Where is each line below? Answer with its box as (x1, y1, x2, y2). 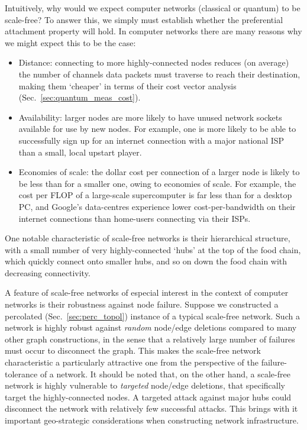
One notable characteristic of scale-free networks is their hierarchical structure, (5, 232, 290, 244)
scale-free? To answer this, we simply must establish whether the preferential (5, 13, 283, 25)
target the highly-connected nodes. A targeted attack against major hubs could (5, 390, 292, 403)
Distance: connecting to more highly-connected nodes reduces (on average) (18, 56, 289, 69)
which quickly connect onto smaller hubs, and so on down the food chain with (5, 255, 287, 267)
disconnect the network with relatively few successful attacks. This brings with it (5, 402, 298, 415)
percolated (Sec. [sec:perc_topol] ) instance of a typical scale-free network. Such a (5, 309, 300, 322)
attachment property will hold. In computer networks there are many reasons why (5, 25, 302, 37)
